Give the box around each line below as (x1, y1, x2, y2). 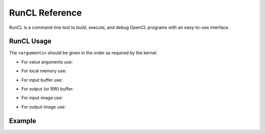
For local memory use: (21, 68, 67, 74)
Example (9, 116, 36, 125)
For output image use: (21, 104, 66, 110)
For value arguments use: (21, 59, 73, 65)
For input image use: (21, 95, 63, 101)
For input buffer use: (21, 77, 63, 83)
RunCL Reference (9, 7, 82, 18)
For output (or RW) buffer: (21, 86, 74, 92)
